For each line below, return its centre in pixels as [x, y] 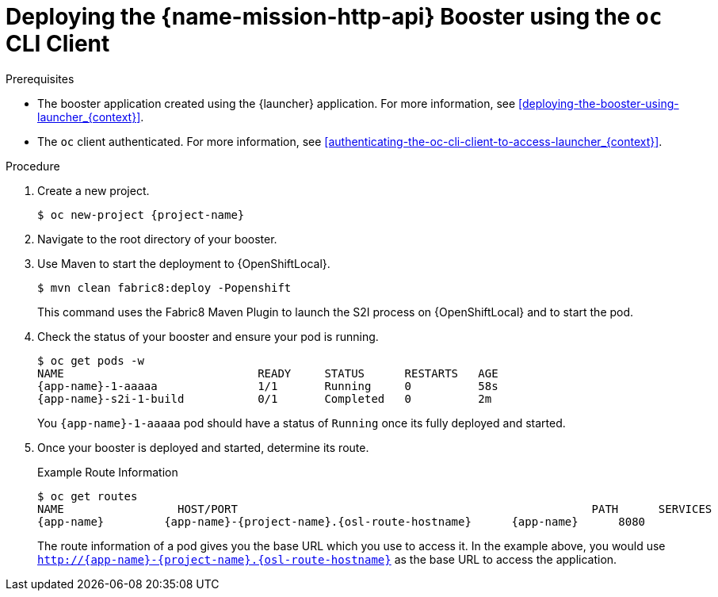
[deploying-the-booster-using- [599, 103]
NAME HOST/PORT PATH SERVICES [375, 509]
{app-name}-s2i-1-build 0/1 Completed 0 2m [265, 398]
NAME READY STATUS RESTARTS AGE [268, 373]
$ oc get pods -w [91, 360]
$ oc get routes [88, 496]
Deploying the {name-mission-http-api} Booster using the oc [334, 17]
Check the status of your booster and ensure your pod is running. [208, 336]
